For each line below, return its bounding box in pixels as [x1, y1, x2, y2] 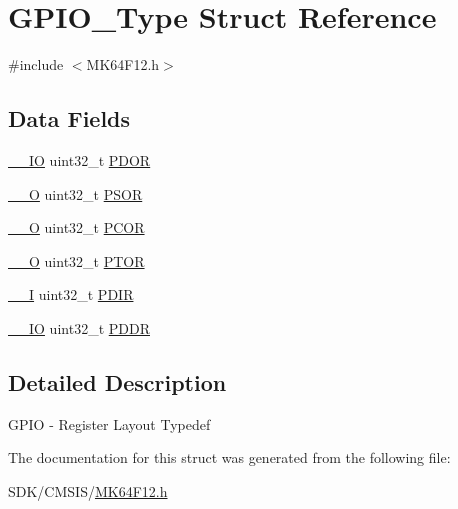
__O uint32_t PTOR [8, 250, 145, 271]
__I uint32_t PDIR [8, 284, 134, 305]
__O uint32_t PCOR [8, 217, 145, 238]
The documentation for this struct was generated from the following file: [8, 447, 451, 468]
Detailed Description [8, 366, 227, 397]
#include [8, 54, 64, 75]
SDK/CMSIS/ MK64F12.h [8, 480, 168, 501]
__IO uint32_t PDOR [8, 149, 151, 170]
